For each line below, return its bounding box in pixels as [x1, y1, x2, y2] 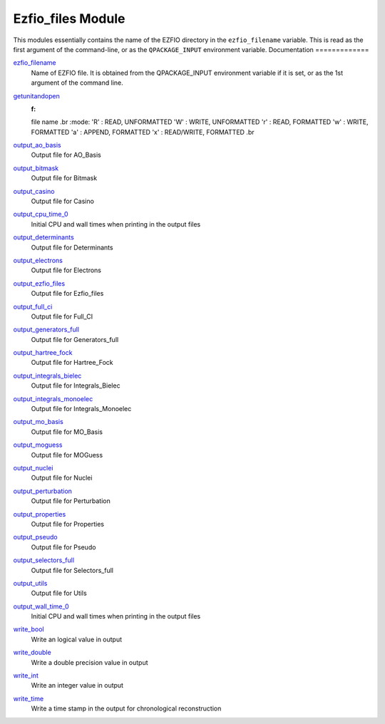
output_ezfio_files [13, 279, 66, 288]
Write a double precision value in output [31, 658, 149, 666]
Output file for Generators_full [31, 335, 119, 343]
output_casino [13, 187, 55, 195]
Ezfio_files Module [13, 11, 125, 26]
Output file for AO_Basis [31, 150, 101, 160]
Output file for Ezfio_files [31, 289, 104, 298]
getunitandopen [13, 91, 61, 100]
